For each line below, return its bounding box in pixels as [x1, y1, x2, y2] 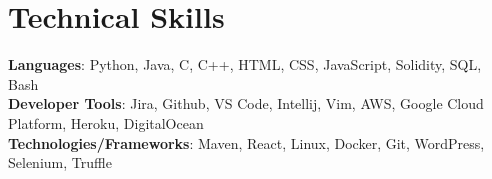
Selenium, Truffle [8, 152, 112, 173]
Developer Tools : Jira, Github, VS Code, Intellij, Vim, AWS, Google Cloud [8, 93, 484, 114]
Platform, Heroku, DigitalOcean [8, 112, 204, 133]
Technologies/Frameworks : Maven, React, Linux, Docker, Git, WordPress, [8, 132, 485, 153]
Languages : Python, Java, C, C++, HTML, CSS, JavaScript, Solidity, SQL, [8, 54, 482, 75]
